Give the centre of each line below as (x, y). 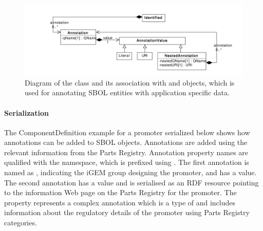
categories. (21, 223)
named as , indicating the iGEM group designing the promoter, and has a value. (130, 172)
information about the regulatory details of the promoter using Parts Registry (127, 212)
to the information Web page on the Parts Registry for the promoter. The (120, 192)
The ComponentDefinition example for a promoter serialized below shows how (127, 132)
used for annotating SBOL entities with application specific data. (127, 92)
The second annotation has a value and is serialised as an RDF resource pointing (131, 182)
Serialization (26, 112)
